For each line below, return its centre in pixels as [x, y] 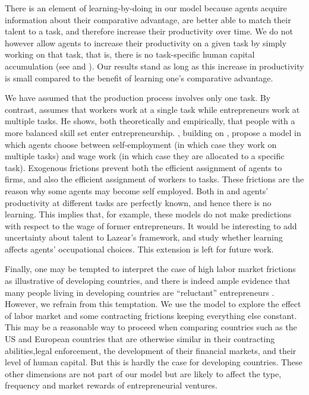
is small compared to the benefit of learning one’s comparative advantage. [139, 78]
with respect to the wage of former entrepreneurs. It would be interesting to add [151, 225]
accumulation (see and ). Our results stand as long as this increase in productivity [154, 66]
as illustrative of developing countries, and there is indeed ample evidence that [148, 281]
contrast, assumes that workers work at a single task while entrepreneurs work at [152, 109]
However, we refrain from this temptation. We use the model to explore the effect [153, 304]
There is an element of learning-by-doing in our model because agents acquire [146, 8]
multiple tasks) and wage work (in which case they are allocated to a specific [145, 156]
